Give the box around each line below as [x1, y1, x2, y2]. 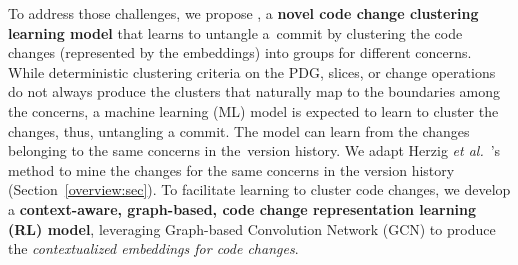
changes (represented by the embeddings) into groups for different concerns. [8, 42, 472, 63]
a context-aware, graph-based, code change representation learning [8, 198, 477, 219]
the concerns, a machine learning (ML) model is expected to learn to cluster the [8, 100, 499, 121]
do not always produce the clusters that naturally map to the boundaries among [8, 81, 501, 102]
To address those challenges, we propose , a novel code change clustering [8, 3, 479, 23]
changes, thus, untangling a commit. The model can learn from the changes [8, 120, 470, 141]
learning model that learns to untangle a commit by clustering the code [8, 22, 463, 43]
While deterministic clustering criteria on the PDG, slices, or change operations [8, 61, 496, 82]
